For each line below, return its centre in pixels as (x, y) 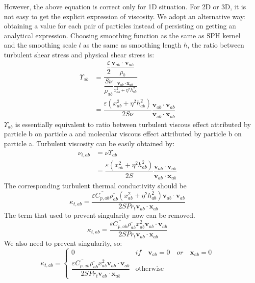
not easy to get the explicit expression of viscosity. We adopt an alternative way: (125, 16)
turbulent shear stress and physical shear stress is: (79, 54)
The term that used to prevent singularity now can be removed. (100, 215)
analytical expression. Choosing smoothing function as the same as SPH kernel (122, 35)
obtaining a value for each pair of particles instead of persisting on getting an (120, 26)
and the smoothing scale (40, 45)
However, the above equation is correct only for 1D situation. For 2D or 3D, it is (125, 6)
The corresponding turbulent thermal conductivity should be (95, 186)
